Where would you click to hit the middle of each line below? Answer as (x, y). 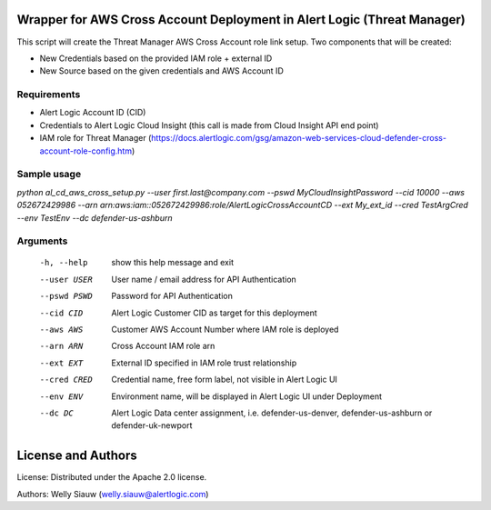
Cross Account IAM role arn (163, 346)
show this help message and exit (172, 263)
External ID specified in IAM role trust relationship (204, 363)
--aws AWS (61, 330)
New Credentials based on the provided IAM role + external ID (156, 58)
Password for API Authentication (172, 296)
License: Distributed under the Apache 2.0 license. (112, 477)
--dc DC (57, 413)
